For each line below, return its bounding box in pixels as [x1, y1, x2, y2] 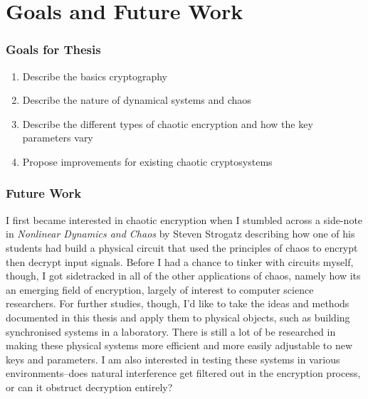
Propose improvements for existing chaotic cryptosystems [22, 154, 273, 169]
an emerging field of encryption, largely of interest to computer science [6, 282, 314, 297]
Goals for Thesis [6, 41, 101, 58]
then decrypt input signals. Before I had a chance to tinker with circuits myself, [6, 254, 354, 269]
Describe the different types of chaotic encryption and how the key [22, 116, 313, 131]
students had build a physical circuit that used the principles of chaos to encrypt [6, 240, 358, 255]
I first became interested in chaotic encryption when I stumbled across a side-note [6, 212, 363, 227]
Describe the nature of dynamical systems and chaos [22, 92, 251, 107]
